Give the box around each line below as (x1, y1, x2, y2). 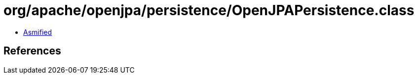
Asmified (23, 27, 52, 36)
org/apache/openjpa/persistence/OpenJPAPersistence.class (3, 2, 415, 19)
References (3, 45, 61, 57)
